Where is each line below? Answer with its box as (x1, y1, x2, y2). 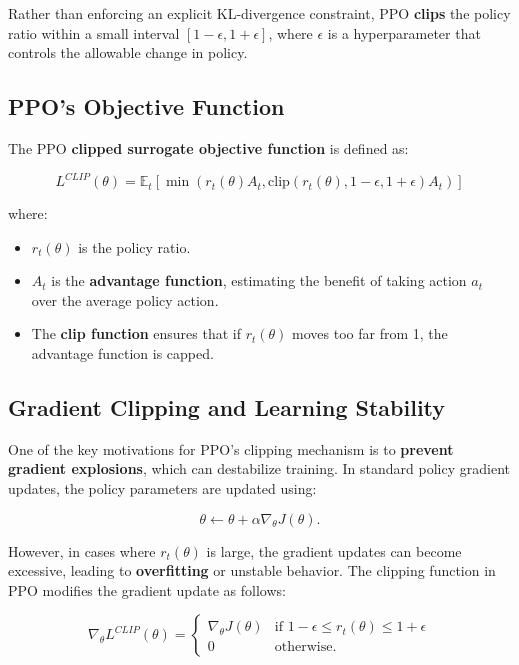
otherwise (274, 640, 333, 655)
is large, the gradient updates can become (206, 540, 462, 561)
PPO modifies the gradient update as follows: (8, 579, 286, 600)
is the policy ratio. (78, 236, 191, 257)
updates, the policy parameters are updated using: (8, 478, 317, 499)
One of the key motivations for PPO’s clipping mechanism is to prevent (8, 438, 454, 459)
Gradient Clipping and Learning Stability (8, 392, 446, 423)
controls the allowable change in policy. (8, 42, 248, 63)
